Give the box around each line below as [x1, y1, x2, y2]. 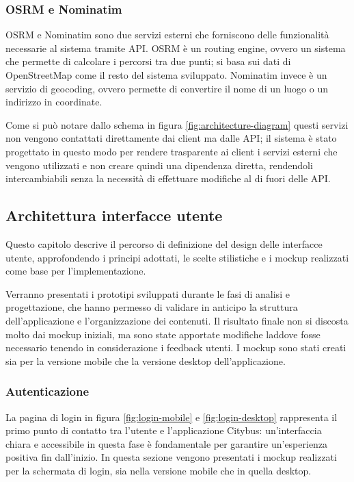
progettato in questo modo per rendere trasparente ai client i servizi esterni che [5, 144, 338, 158]
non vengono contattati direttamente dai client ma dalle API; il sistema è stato [5, 131, 337, 145]
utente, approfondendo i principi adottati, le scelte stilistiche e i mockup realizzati [5, 250, 349, 264]
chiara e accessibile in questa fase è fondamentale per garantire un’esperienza [5, 436, 328, 451]
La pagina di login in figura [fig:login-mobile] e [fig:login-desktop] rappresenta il [5, 409, 338, 424]
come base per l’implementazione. [5, 264, 146, 278]
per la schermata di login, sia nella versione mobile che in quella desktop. [5, 463, 312, 477]
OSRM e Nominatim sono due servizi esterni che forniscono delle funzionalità [5, 27, 329, 42]
